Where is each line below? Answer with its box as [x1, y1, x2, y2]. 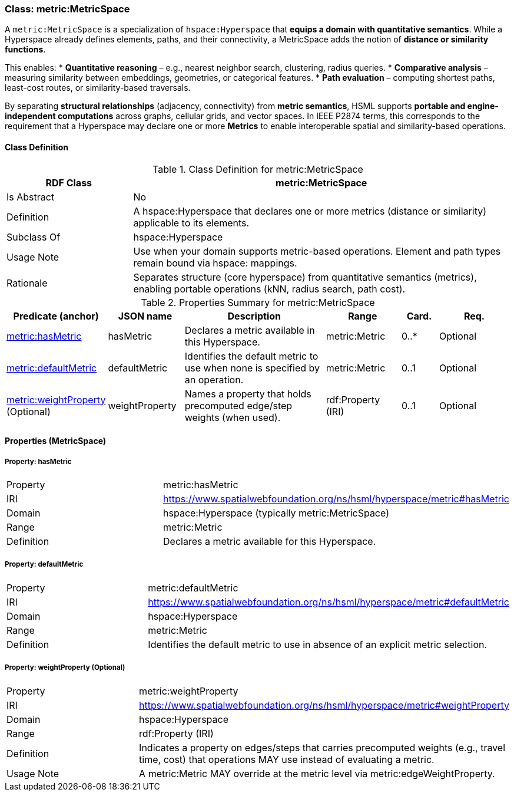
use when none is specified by [184, 361, 320, 374]
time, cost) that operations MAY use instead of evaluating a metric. [139, 753, 435, 765]
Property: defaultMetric [5, 560, 84, 569]
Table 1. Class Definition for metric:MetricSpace [152, 163, 363, 175]
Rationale [6, 277, 48, 289]
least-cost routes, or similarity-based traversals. [5, 83, 191, 93]
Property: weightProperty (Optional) [5, 663, 125, 672]
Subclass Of [6, 231, 61, 243]
